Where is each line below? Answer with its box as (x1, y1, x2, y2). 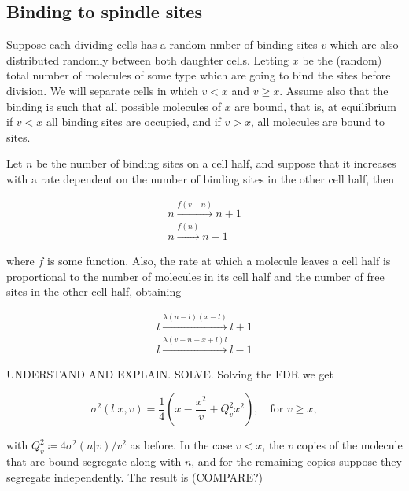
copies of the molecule (297, 437, 403, 453)
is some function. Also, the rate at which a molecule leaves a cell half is (47, 253, 391, 269)
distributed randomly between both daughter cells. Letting (6, 51, 289, 68)
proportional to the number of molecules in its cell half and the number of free (6, 268, 385, 284)
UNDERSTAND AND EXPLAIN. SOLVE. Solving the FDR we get (6, 365, 333, 382)
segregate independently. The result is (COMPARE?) (6, 468, 263, 485)
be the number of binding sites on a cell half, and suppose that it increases (36, 155, 396, 172)
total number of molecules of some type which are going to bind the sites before (6, 67, 391, 83)
